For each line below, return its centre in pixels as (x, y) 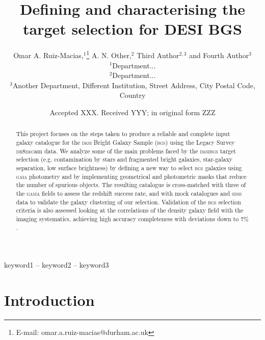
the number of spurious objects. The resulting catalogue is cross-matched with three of (131, 185)
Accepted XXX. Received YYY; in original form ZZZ (132, 112)
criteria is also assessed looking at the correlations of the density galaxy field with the (130, 210)
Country (132, 95)
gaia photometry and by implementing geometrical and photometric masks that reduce (131, 176)
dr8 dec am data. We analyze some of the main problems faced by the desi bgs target (126, 151)
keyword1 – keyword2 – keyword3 (57, 265)
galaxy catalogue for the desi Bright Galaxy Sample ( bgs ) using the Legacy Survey (125, 142)
